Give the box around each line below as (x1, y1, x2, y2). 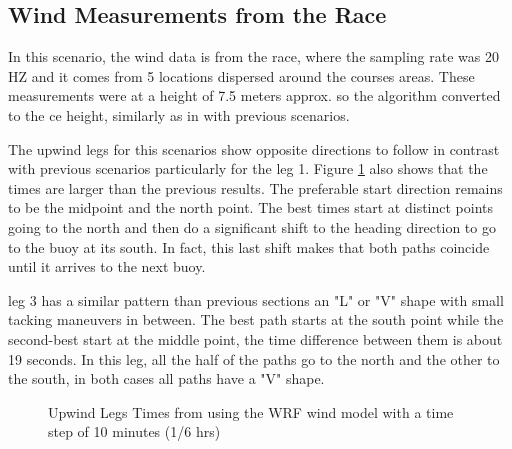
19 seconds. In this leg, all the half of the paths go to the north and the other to (8, 348, 500, 369)
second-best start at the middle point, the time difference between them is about (8, 328, 503, 349)
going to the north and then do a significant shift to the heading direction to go (8, 216, 496, 237)
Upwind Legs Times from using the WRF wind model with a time (48, 401, 454, 422)
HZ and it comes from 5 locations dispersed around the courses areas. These (8, 65, 475, 86)
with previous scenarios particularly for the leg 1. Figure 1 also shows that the (8, 158, 488, 179)
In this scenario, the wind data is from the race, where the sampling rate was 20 (8, 46, 499, 67)
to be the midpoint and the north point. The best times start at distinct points (8, 197, 494, 218)
